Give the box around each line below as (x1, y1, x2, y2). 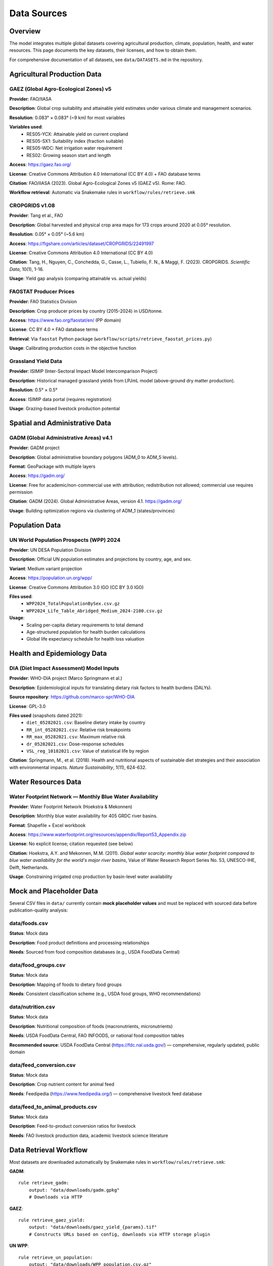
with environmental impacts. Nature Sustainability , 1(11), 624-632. (9, 764, 147, 770)
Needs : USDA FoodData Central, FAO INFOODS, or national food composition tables (9, 1033, 185, 1039)
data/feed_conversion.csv (9, 1061, 76, 1069)
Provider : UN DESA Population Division (9, 547, 91, 553)
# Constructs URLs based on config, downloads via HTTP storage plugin (28, 1231, 210, 1237)
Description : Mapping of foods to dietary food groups (9, 981, 122, 987)
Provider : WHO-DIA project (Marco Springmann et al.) (9, 675, 122, 681)
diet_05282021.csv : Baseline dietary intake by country (26, 720, 146, 726)
